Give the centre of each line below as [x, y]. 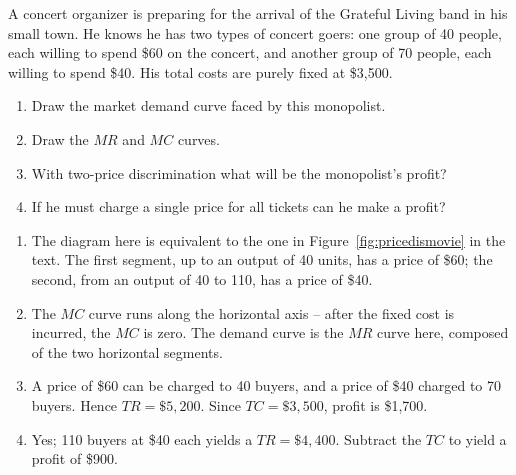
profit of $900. [74, 458]
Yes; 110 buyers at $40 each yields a [142, 438]
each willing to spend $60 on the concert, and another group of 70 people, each [250, 52]
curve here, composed [443, 332]
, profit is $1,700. [375, 404]
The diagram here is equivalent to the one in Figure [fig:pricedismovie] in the [268, 239]
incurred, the [71, 332]
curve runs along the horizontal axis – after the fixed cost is [271, 312]
